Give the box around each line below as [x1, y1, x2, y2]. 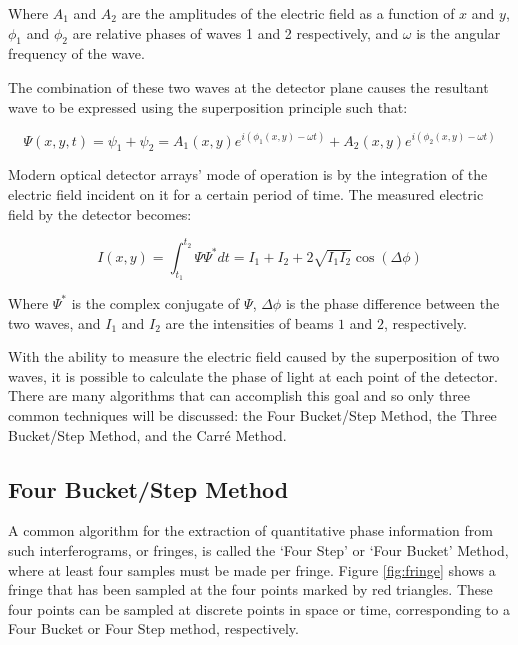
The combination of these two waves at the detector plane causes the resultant [8, 76, 489, 97]
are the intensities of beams [165, 312, 334, 333]
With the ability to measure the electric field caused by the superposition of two [8, 346, 500, 367]
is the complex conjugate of [71, 292, 240, 313]
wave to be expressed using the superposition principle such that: [8, 96, 408, 117]
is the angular [416, 22, 501, 43]
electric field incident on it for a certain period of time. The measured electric [8, 184, 484, 205]
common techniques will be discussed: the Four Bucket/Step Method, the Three [8, 404, 497, 425]
